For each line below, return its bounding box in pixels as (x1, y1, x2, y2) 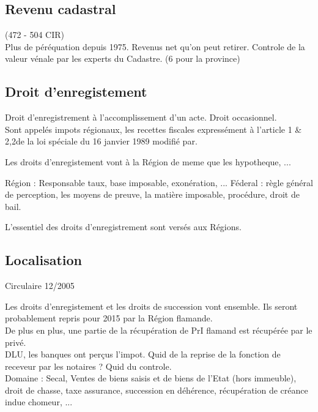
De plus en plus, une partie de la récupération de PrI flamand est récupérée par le (5, 323, 312, 336)
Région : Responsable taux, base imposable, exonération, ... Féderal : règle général (5, 176, 313, 189)
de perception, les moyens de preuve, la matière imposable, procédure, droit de (5, 188, 300, 201)
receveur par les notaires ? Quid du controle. (5, 359, 172, 372)
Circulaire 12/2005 (5, 279, 75, 292)
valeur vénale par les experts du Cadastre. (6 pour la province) (5, 52, 240, 65)
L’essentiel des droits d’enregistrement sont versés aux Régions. (5, 220, 242, 233)
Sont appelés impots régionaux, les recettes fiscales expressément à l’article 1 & (5, 122, 302, 135)
